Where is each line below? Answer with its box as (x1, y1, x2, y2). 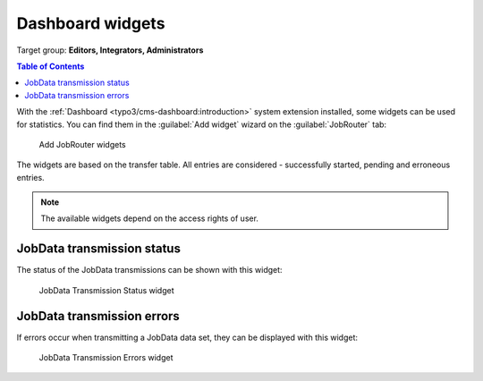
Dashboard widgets (16, 13, 165, 33)
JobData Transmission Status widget (38, 284, 174, 295)
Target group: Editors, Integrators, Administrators (16, 45, 204, 55)
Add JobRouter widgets (38, 139, 126, 149)
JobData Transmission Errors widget (38, 352, 174, 363)
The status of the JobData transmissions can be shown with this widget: (16, 265, 283, 275)
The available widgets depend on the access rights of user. (40, 213, 259, 224)
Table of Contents (16, 61, 85, 72)
